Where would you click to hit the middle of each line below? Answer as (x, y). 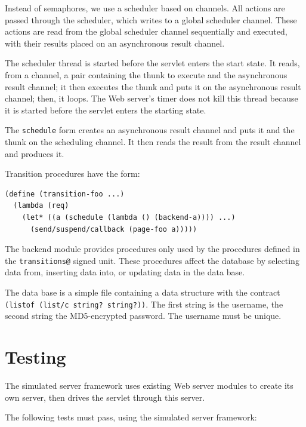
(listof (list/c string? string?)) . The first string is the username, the (144, 304)
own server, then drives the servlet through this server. (105, 397)
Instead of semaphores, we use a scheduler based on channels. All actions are (145, 8)
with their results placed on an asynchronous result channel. (115, 43)
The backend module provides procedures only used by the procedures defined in (152, 249)
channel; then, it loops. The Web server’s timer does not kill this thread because (152, 98)
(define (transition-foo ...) (65, 194)
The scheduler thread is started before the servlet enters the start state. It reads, (152, 63)
